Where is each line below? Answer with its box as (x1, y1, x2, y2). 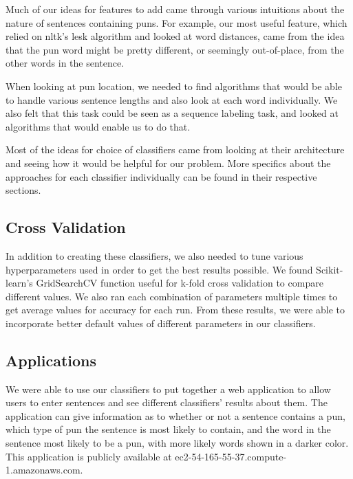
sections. (6, 183, 41, 197)
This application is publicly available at (6, 449, 172, 463)
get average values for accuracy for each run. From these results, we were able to (6, 302, 345, 317)
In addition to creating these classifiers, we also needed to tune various (6, 248, 303, 263)
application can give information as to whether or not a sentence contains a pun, (6, 408, 345, 423)
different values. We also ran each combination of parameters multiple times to (6, 289, 338, 303)
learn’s (6, 276, 33, 290)
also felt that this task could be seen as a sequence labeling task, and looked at (6, 106, 339, 120)
